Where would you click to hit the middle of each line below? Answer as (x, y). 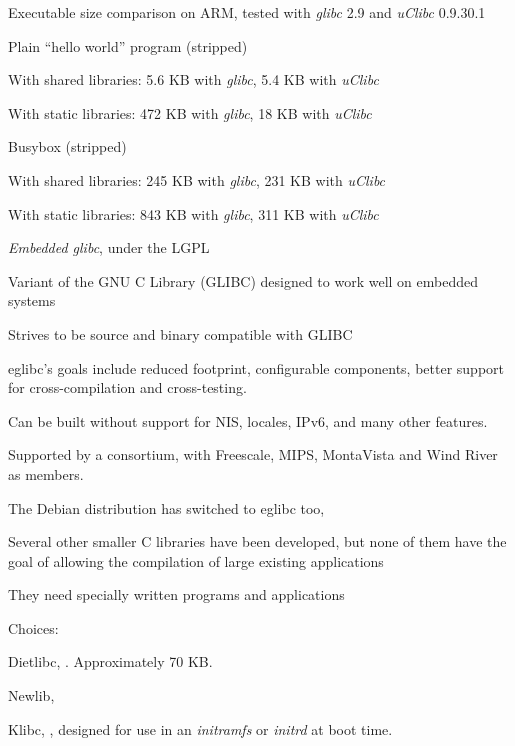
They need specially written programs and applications (176, 594)
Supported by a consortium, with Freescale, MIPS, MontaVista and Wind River (253, 454)
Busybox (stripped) (67, 146)
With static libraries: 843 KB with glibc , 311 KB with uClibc (193, 213)
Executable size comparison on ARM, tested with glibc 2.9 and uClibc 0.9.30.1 (247, 12)
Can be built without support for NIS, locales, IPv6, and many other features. (248, 420)
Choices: (33, 627)
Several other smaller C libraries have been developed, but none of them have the (257, 541)
